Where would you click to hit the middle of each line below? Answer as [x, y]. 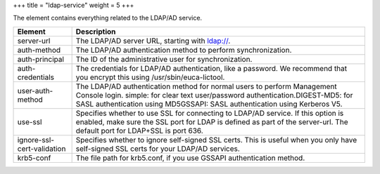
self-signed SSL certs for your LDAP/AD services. [158, 149]
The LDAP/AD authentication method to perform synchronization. [184, 50]
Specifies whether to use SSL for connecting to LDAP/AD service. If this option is [210, 113]
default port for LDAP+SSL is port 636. [139, 130]
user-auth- [35, 91]
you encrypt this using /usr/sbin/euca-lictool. [150, 77]
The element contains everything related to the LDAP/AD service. [108, 18]
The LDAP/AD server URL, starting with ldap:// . [153, 41]
